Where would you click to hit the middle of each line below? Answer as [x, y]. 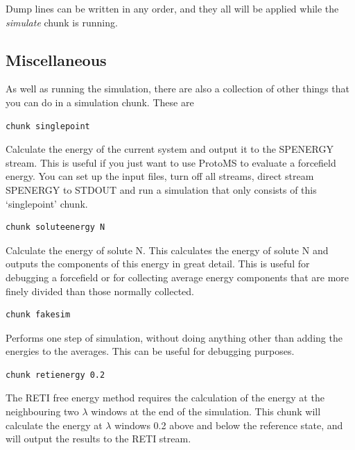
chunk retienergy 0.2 [55, 375]
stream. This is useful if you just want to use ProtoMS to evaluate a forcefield [171, 162]
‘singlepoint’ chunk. [47, 203]
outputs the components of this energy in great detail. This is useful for [158, 264]
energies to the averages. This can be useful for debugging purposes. [150, 351]
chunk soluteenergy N [55, 227]
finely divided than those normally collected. [100, 291]
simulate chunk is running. [62, 22]
